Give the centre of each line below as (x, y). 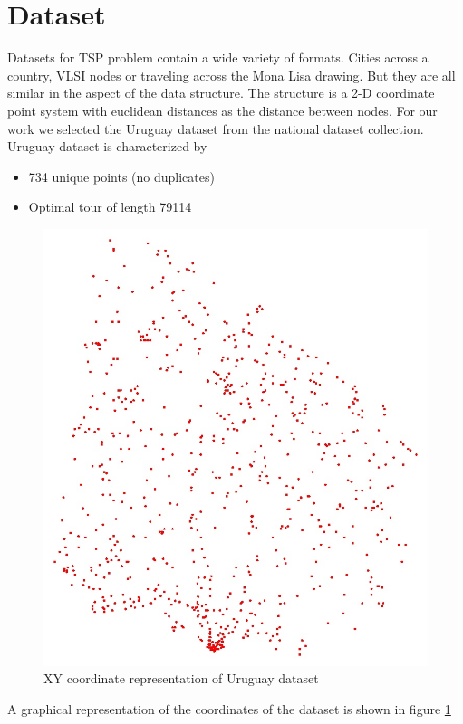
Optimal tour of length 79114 (110, 207)
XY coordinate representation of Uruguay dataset (181, 678)
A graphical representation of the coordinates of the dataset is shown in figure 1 (229, 708)
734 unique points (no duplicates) (121, 176)
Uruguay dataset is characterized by (107, 146)
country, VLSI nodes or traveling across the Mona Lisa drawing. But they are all (231, 75)
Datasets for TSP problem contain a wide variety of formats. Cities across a (218, 57)
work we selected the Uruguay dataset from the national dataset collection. (216, 128)
